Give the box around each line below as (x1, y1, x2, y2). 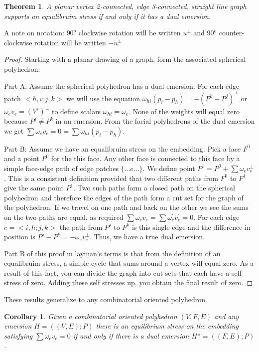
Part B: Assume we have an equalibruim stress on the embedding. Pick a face (4, 143, 241, 154)
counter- (219, 27, 244, 38)
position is (4, 231, 35, 242)
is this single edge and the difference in (131, 221, 251, 232)
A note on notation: (4, 27, 64, 38)
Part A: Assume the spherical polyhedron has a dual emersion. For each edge (4, 80, 240, 91)
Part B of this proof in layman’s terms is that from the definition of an (4, 248, 221, 258)
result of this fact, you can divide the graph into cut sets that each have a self (4, 267, 242, 278)
